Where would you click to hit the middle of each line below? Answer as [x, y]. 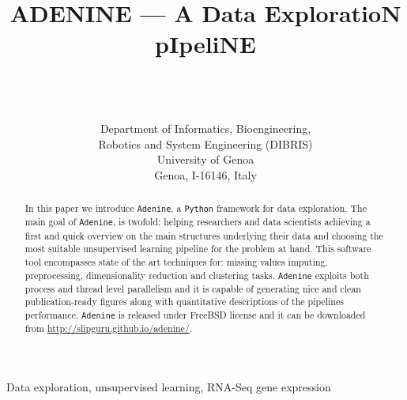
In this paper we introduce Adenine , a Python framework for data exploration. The [196, 208]
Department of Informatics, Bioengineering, [205, 128]
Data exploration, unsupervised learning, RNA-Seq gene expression [169, 386]
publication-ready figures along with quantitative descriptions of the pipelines [184, 302]
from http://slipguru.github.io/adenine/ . [109, 328]
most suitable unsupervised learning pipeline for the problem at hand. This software [198, 249]
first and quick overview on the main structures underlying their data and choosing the [204, 235]
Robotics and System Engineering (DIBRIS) [205, 143]
